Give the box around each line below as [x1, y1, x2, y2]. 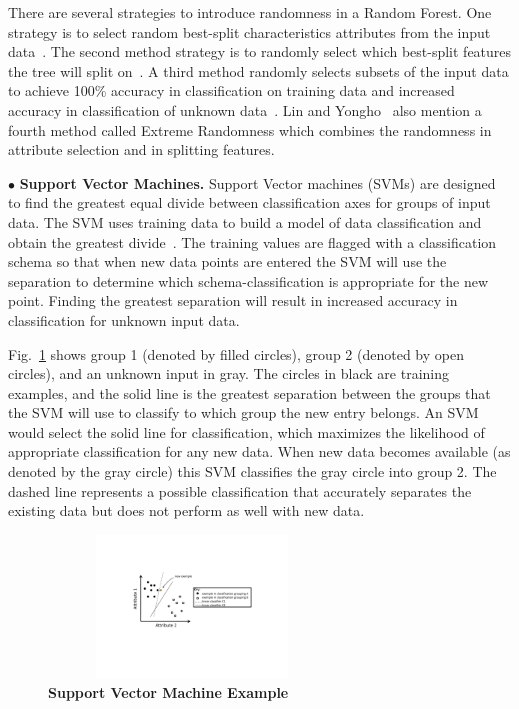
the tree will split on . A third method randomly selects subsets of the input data [8, 60, 509, 81]
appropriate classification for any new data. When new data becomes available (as [8, 441, 511, 462]
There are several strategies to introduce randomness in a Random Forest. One [8, 2, 492, 22]
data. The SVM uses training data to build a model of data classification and [8, 211, 482, 232]
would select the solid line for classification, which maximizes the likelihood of [8, 421, 485, 442]
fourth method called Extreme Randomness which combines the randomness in [8, 119, 492, 140]
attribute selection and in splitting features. [8, 139, 275, 160]
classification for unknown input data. [8, 309, 240, 330]
